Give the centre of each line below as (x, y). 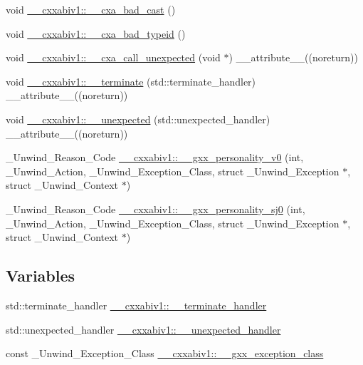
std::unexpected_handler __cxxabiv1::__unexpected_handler (143, 329)
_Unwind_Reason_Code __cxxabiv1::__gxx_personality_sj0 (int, (156, 209)
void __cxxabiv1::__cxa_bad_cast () (91, 9)
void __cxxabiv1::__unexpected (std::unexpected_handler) (138, 119)
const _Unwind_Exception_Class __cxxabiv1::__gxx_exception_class (165, 353)
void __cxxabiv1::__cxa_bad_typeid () (96, 33)
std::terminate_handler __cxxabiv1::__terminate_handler (136, 305)
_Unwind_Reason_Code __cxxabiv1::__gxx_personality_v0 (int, (155, 157)
